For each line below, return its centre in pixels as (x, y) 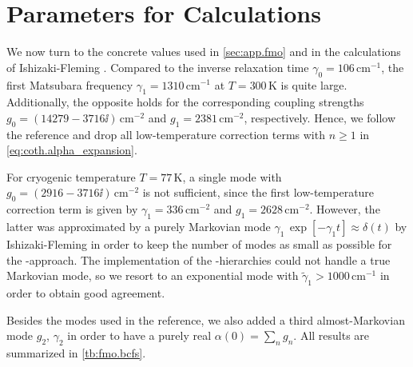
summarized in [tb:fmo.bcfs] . (76, 353)
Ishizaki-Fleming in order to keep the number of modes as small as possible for (199, 244)
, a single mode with (232, 176)
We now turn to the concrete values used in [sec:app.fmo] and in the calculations (204, 52)
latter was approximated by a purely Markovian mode (139, 227)
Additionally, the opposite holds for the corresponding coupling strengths (185, 102)
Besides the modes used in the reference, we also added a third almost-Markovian (206, 319)
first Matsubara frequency (70, 84)
